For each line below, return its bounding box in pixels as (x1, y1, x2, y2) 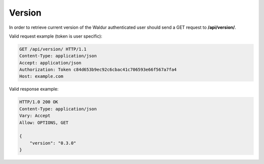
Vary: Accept (19, 113, 51, 119)
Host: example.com (19, 74, 64, 79)
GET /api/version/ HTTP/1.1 (19, 46, 87, 52)
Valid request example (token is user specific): (9, 33, 103, 39)
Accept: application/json (19, 60, 82, 65)
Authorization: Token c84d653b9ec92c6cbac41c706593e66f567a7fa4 (19, 67, 177, 73)
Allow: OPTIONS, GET (19, 120, 68, 125)
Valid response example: (9, 86, 59, 92)
